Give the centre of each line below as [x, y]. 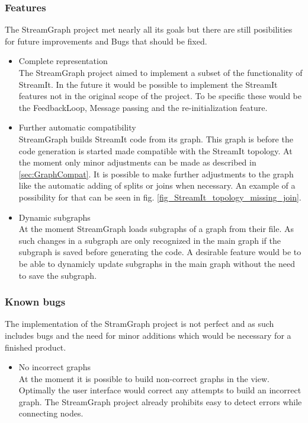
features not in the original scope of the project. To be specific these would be [160, 96]
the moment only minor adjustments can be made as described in [137, 162]
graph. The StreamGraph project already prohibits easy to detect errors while [160, 401]
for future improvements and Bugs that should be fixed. [106, 41]
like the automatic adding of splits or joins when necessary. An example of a [157, 185]
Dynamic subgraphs [54, 217]
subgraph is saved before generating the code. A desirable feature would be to [160, 252]
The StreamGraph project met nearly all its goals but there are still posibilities [149, 29]
